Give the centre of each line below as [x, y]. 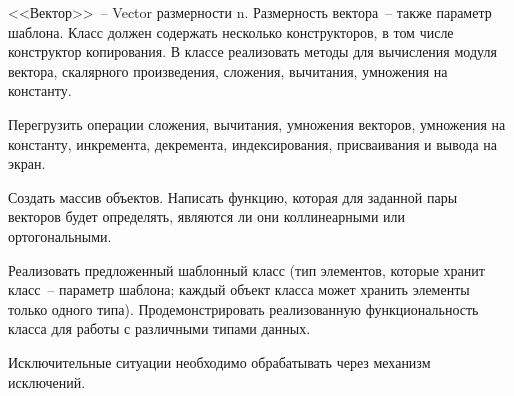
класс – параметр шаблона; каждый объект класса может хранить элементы [239, 289]
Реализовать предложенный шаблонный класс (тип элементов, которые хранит [246, 269]
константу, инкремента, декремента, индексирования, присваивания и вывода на [253, 143]
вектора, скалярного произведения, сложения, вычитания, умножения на [228, 70]
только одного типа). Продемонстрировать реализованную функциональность [243, 308]
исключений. [47, 381]
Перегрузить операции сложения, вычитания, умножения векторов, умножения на [257, 123]
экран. [27, 163]
